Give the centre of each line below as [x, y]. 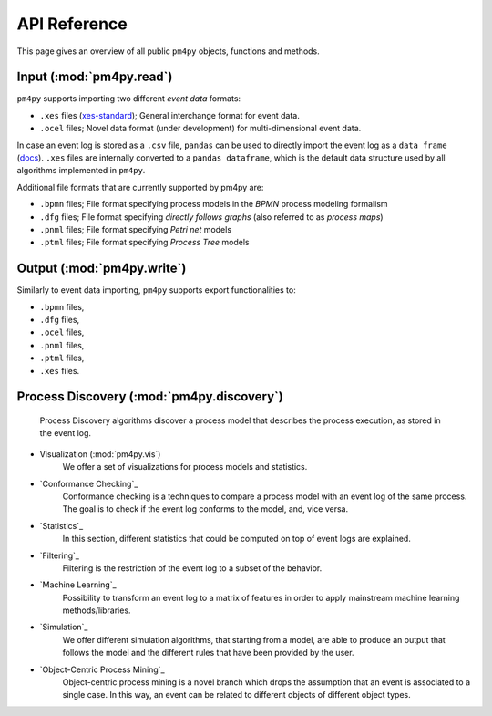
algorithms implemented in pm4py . [81, 171]
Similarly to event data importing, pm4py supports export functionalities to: [156, 290]
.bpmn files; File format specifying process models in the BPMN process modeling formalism [214, 204]
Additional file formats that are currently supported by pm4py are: [140, 187]
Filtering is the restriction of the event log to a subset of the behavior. [192, 568]
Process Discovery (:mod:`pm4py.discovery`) [150, 397]
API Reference [72, 24]
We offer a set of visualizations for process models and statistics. [185, 467]
